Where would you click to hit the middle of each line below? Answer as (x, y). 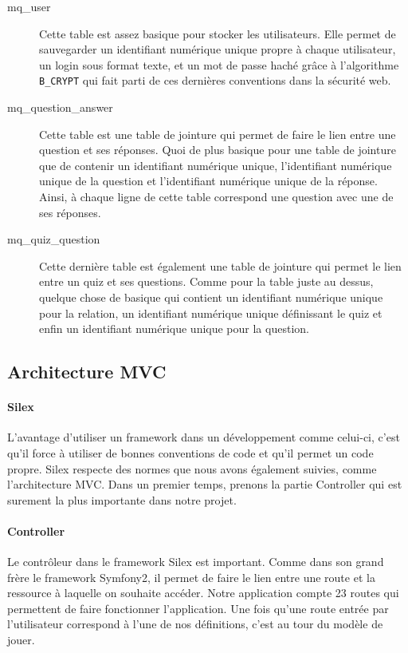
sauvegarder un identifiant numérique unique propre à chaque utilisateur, (218, 49)
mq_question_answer (60, 107)
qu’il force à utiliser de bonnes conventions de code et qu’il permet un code (190, 452)
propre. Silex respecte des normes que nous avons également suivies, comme (192, 468)
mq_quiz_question (54, 239)
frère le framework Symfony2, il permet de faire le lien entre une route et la (191, 577)
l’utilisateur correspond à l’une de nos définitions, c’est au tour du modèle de (195, 624)
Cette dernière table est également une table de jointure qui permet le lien (220, 265)
